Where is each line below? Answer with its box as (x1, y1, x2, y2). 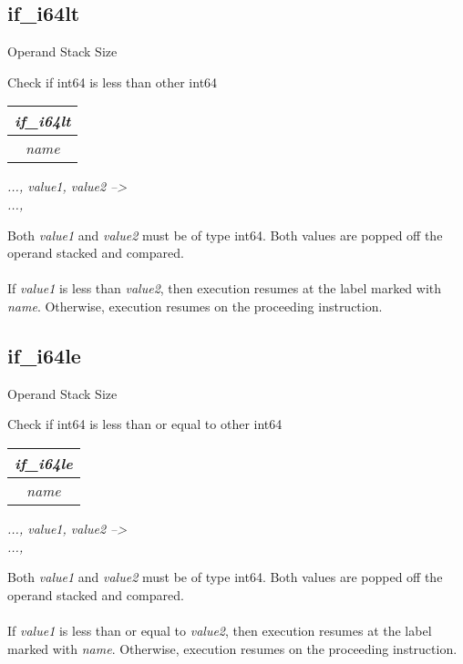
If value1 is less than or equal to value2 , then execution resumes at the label (7, 620, 432, 639)
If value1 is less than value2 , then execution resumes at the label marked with (7, 279, 442, 298)
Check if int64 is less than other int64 (7, 72, 218, 91)
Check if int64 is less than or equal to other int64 (7, 414, 283, 434)
